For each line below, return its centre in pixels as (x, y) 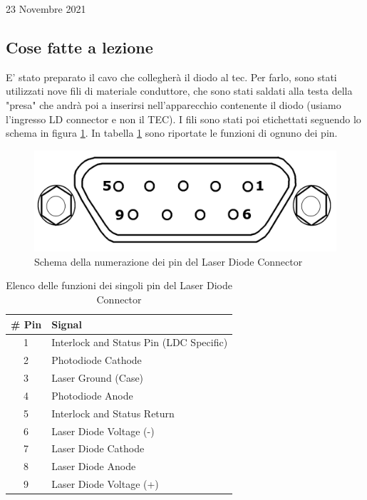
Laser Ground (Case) (98, 378)
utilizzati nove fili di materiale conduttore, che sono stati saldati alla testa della (179, 91)
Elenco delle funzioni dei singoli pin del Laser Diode (119, 285)
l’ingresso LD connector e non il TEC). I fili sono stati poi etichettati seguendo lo (183, 119)
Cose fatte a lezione (79, 47)
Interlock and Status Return (113, 413)
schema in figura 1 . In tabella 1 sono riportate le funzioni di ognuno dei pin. (172, 133)
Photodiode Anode (92, 395)
